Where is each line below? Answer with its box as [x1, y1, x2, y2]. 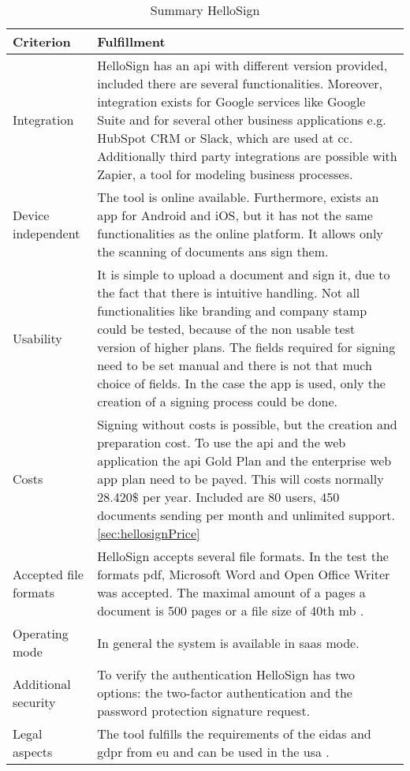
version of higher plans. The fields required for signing [97, 338, 396, 356]
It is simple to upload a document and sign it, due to [97, 265, 390, 283]
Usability [13, 328, 62, 347]
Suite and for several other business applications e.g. [97, 110, 386, 129]
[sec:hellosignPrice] [97, 524, 200, 542]
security [13, 692, 56, 711]
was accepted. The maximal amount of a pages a [97, 583, 366, 601]
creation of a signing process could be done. [97, 392, 338, 410]
